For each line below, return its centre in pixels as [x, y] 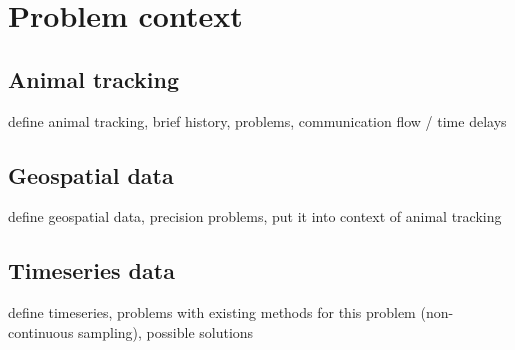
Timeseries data [91, 270]
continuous [41, 331]
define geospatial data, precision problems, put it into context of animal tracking [255, 216]
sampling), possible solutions [166, 331]
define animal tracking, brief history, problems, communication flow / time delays [257, 120]
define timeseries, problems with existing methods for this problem [212, 312]
